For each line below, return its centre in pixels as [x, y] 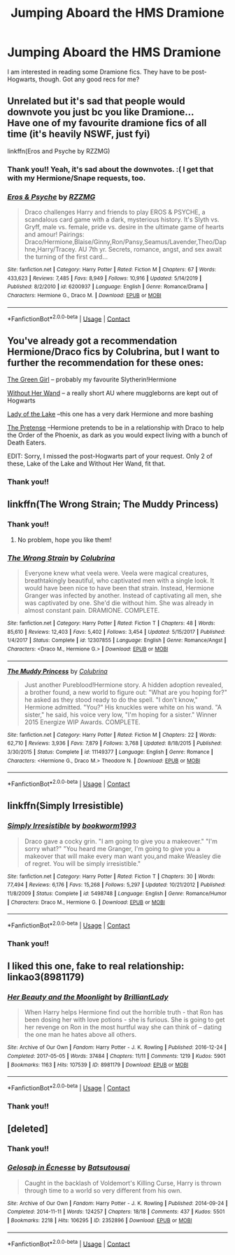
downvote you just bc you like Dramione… [101, 113]
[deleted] [28, 1129]
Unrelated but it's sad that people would [96, 101]
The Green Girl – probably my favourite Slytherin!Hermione [92, 379]
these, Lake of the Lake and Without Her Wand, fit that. [86, 463]
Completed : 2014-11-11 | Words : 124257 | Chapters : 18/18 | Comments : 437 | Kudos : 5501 [116, 1212]
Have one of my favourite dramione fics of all [107, 123]
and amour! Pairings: [54, 234]
